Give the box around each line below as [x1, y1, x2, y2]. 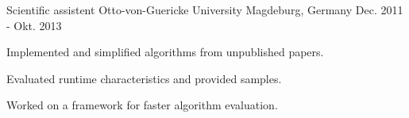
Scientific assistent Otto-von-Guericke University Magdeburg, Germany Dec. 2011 [6, 2, 403, 17]
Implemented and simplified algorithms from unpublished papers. [6, 44, 324, 60]
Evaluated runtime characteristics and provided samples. [6, 70, 282, 86]
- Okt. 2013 [6, 17, 62, 33]
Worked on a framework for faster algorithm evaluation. [6, 97, 278, 113]
